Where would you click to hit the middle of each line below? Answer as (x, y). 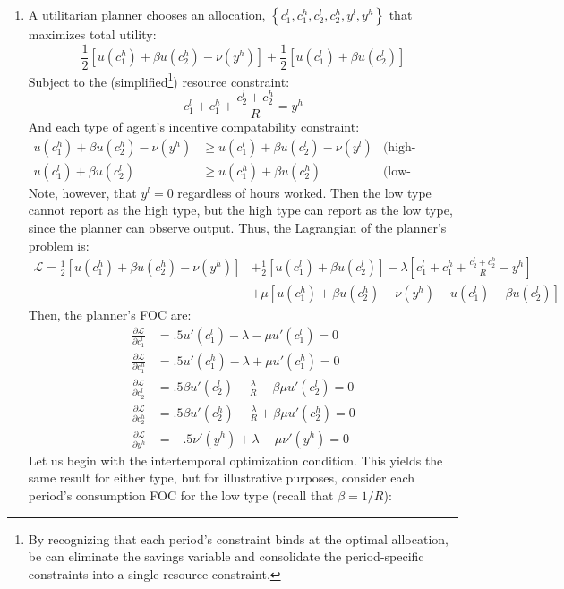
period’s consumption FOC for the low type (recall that (181, 495)
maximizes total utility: (92, 34)
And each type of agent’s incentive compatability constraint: (194, 127)
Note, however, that (82, 192)
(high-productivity (399, 147)
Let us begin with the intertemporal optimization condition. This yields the (235, 460)
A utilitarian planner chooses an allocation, (147, 14)
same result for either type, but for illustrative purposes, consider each (222, 478)
